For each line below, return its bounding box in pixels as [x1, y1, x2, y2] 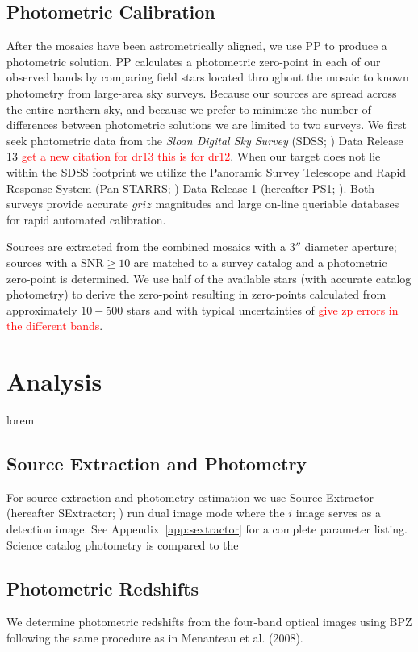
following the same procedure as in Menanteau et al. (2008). [6, 629, 303, 646]
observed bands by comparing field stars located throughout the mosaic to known [6, 69, 409, 86]
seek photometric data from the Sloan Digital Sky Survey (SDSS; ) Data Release [6, 132, 403, 148]
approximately [6, 301, 77, 318]
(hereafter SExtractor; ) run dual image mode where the [6, 504, 285, 521]
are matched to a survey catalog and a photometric [133, 253, 387, 270]
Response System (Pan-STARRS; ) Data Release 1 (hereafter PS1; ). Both [6, 179, 375, 196]
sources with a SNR [6, 253, 104, 270]
